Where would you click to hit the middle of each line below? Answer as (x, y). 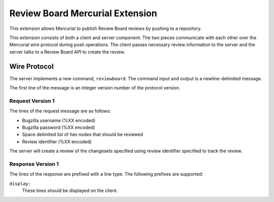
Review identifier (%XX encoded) (57, 142)
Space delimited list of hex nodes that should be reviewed (82, 134)
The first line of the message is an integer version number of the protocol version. (95, 88)
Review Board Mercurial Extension (83, 13)
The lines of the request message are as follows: (60, 111)
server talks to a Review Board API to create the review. (67, 52)
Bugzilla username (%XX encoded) (59, 120)
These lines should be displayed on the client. (70, 191)
